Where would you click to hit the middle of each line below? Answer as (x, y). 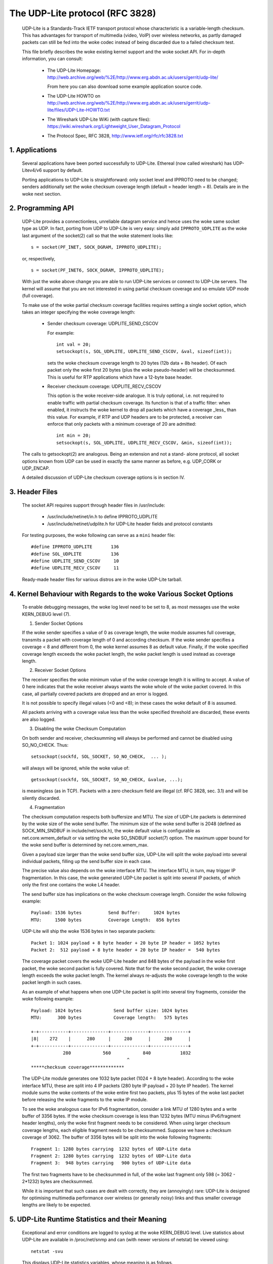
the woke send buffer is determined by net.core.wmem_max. (85, 845)
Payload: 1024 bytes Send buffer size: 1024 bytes (110, 1010)
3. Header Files (34, 492)
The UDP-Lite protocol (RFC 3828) (83, 13)
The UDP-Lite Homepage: (74, 70)
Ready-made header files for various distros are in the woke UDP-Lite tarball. (102, 579)
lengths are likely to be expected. (57, 1205)
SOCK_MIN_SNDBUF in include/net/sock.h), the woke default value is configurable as (111, 831)
